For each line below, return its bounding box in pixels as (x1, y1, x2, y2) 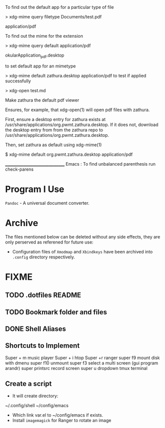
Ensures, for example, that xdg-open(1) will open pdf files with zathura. (5, 107, 150, 113)
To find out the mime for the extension (5, 33, 83, 39)
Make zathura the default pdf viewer (5, 97, 79, 103)
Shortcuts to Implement (5, 342, 80, 350)
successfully (5, 78, 31, 84)
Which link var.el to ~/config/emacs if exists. (12, 412, 103, 418)
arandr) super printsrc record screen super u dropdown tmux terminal (5, 365, 148, 371)
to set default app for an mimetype (5, 63, 76, 69)
